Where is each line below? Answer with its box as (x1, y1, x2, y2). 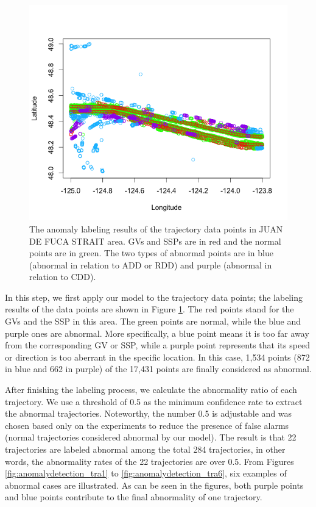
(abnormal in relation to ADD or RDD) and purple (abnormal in (29, 258, 272, 271)
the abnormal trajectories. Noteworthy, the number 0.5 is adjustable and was (5, 407, 292, 420)
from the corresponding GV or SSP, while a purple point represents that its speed (5, 339, 311, 351)
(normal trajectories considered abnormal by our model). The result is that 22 (5, 431, 297, 444)
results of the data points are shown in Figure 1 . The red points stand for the (5, 303, 294, 315)
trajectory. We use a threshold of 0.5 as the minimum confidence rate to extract (5, 395, 303, 408)
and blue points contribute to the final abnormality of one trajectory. (5, 491, 262, 503)
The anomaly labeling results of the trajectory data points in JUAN (29, 222, 283, 235)
